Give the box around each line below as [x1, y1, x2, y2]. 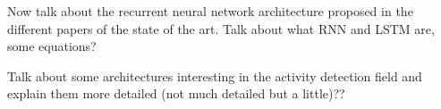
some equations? [7, 37, 97, 55]
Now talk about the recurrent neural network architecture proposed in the [7, 2, 413, 20]
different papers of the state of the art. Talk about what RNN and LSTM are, [7, 19, 435, 38]
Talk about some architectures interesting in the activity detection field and [7, 66, 422, 85]
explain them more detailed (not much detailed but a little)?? [7, 84, 345, 103]
